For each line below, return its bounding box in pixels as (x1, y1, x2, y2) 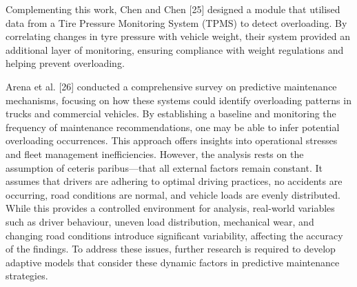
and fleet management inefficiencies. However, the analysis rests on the (6, 146, 304, 161)
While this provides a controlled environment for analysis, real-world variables (6, 201, 335, 215)
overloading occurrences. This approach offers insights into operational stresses (6, 133, 338, 148)
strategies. (6, 268, 48, 283)
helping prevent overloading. (6, 56, 125, 70)
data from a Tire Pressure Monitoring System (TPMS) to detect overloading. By (6, 15, 347, 30)
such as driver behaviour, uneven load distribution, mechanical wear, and (6, 214, 314, 228)
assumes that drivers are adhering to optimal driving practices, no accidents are (6, 174, 343, 188)
